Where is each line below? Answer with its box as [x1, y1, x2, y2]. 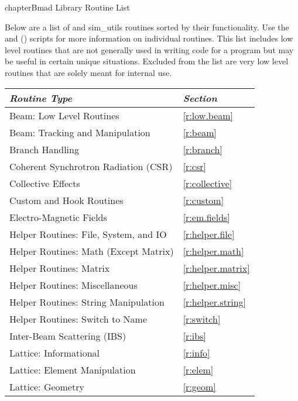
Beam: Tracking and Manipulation [9, 125, 150, 139]
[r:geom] [183, 379, 216, 393]
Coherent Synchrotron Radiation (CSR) [9, 159, 173, 173]
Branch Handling [9, 142, 79, 156]
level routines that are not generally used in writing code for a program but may [5, 43, 294, 56]
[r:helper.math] [183, 244, 244, 258]
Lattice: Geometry [9, 379, 84, 393]
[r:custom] [183, 193, 224, 207]
